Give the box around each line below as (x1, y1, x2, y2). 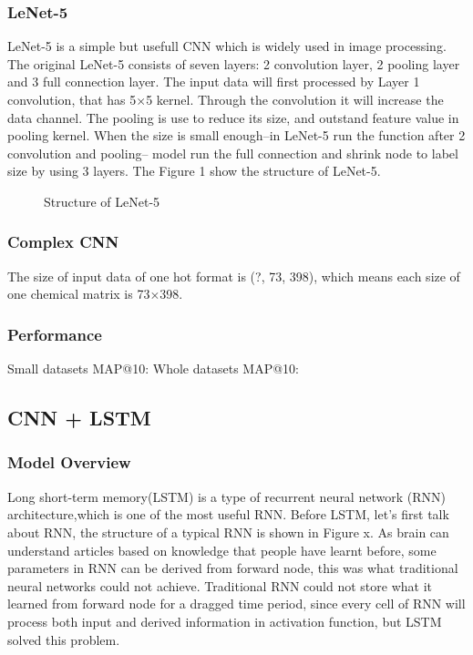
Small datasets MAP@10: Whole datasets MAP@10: (7, 359, 299, 378)
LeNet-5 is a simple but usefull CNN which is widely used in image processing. (7, 36, 447, 56)
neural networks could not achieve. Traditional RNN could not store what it (7, 576, 433, 595)
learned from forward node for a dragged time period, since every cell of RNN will (7, 594, 466, 613)
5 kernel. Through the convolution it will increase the (146, 90, 444, 108)
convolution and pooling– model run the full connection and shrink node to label (7, 143, 458, 162)
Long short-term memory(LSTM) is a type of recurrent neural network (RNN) (7, 486, 446, 506)
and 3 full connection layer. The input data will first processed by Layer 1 (7, 72, 420, 91)
